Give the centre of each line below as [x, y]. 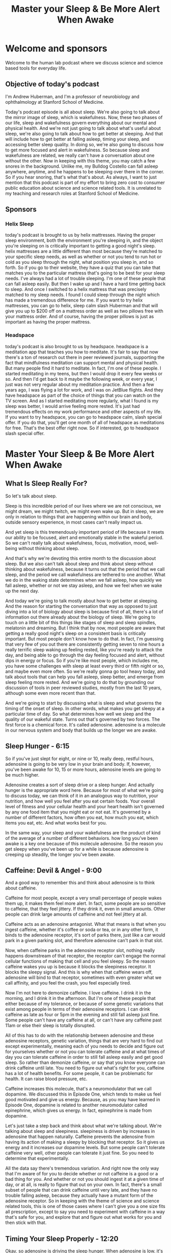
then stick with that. [26, 1223]
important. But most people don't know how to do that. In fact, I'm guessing [84, 639]
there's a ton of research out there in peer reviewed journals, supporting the [85, 357]
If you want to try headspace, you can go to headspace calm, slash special [84, 417]
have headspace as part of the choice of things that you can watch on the [83, 395]
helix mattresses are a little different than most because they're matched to [84, 252]
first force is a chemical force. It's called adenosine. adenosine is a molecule [85, 724]
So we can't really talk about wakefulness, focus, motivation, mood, [76, 543]
